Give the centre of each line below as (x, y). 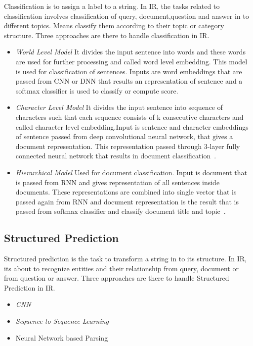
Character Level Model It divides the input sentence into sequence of (119, 107)
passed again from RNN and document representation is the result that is (127, 201)
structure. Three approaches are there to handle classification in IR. (107, 35)
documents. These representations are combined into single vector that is (126, 192)
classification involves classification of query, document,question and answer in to (126, 16)
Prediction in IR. (30, 287)
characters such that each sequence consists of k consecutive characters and (129, 117)
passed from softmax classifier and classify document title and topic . (121, 211)
